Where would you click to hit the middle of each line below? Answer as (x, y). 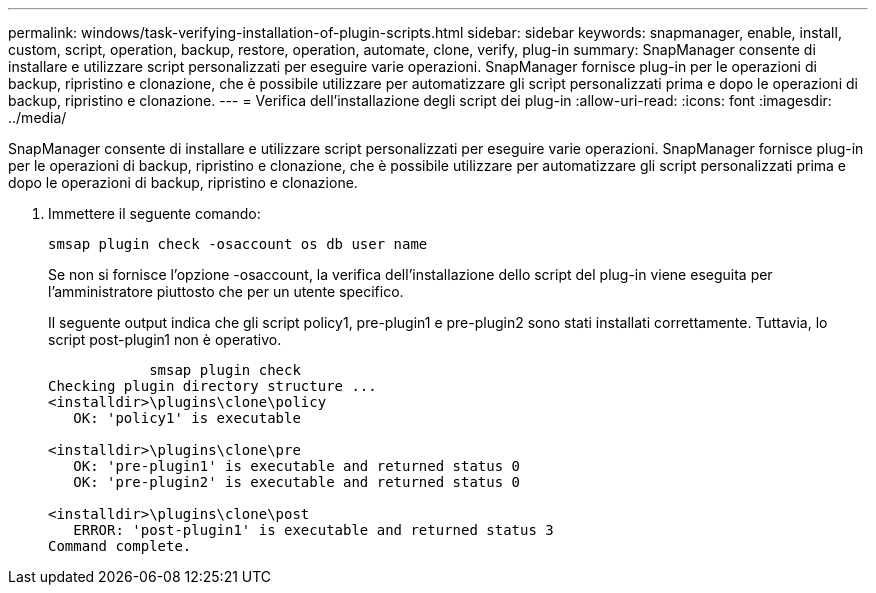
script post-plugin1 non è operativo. (165, 339)
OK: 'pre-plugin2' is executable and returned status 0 (297, 482)
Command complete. (120, 546)
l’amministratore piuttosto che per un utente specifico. (226, 291)
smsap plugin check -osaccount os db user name (238, 244)
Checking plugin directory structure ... (212, 386)
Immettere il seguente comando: (154, 213)
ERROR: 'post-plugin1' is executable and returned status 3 (313, 530)
